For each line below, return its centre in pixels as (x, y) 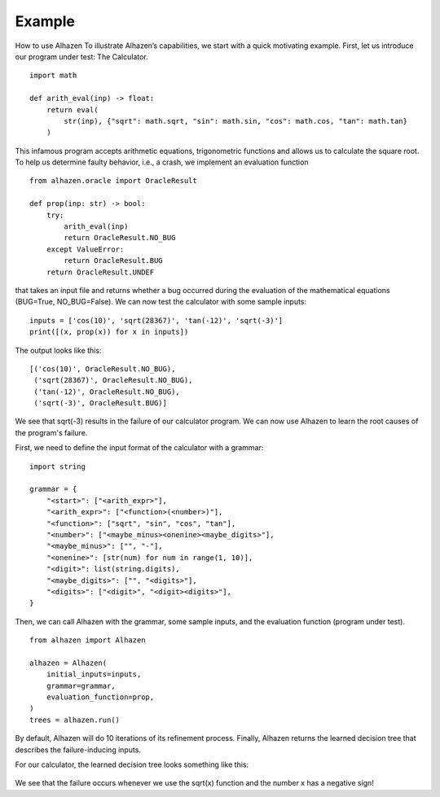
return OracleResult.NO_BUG (120, 238)
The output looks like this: (58, 350)
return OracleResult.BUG (113, 261)
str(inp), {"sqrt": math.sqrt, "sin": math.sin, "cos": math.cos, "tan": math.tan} (235, 121)
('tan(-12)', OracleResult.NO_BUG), (107, 392)
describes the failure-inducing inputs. (78, 750)
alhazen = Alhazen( (68, 663)
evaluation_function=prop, (100, 697)
